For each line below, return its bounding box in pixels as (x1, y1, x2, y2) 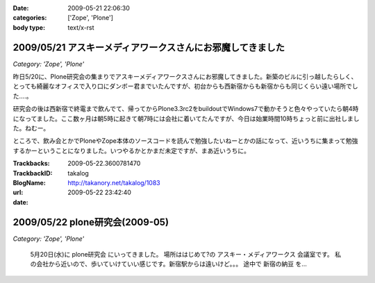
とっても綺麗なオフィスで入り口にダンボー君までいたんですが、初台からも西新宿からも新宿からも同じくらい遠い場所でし (12, 82, 358, 90)
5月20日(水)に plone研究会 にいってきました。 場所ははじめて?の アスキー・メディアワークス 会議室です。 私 (30, 250, 342, 259)
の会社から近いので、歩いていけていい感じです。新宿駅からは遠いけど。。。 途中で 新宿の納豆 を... (30, 260, 307, 268)
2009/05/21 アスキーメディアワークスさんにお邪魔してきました (12, 42, 285, 53)
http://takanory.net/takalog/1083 (67, 178, 160, 187)
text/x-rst (67, 23, 94, 31)
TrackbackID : (12, 169, 53, 177)
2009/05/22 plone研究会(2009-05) (12, 216, 169, 228)
